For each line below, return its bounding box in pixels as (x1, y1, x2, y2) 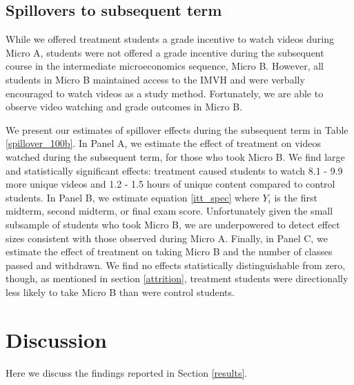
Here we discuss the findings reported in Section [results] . (6, 365, 248, 379)
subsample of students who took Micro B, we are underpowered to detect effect (6, 217, 340, 231)
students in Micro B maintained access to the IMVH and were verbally (6, 72, 305, 86)
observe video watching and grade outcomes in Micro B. (6, 99, 243, 114)
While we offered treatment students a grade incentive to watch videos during (6, 32, 334, 46)
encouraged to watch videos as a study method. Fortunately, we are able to (6, 86, 324, 100)
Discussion (6, 325, 107, 353)
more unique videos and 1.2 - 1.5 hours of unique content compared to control (6, 177, 335, 191)
